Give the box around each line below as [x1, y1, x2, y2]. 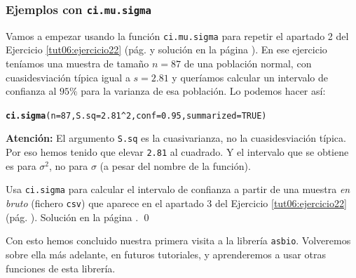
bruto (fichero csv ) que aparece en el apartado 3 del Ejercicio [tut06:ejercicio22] [6, 196, 347, 211]
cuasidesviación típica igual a [6, 69, 130, 84]
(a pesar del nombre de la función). [100, 158, 251, 173]
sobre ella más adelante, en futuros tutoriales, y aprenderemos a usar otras [6, 246, 326, 261]
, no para [49, 158, 88, 173]
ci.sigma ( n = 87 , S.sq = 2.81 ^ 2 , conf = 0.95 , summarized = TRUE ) [6, 110, 267, 121]
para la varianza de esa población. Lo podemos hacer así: [81, 84, 326, 98]
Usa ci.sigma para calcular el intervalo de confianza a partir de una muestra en [6, 182, 350, 197]
